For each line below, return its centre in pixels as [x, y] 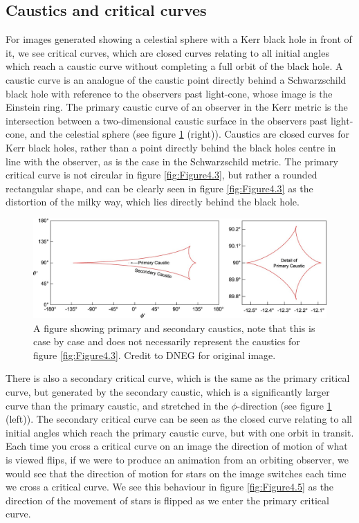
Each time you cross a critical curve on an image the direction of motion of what [177, 446]
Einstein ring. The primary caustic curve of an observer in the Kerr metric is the [177, 107]
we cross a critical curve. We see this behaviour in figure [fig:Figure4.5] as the [170, 487]
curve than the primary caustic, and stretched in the [117, 405]
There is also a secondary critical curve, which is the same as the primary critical [178, 378]
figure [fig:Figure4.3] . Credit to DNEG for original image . [155, 355]
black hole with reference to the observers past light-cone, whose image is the [169, 93]
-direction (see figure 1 [284, 405]
